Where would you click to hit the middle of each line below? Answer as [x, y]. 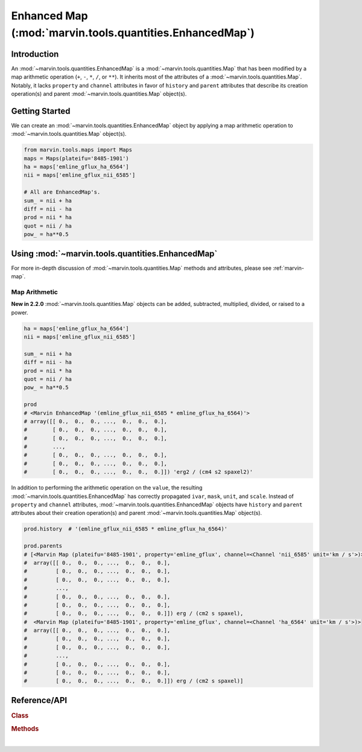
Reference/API [39, 700]
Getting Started [41, 111]
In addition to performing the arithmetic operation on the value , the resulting [107, 488]
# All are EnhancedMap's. [62, 192]
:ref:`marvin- [288, 268]
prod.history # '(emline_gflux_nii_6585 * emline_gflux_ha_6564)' [126, 529]
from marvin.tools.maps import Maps [78, 150]
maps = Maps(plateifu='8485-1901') [76, 158]
